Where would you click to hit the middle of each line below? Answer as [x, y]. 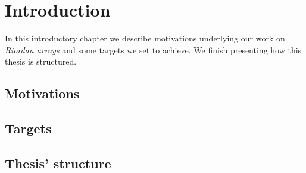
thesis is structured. [41, 61]
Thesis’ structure [58, 163]
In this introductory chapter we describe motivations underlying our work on [145, 38]
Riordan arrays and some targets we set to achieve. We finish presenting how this [153, 49]
